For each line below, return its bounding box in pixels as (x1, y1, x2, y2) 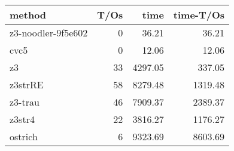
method (10, 8, 47, 21)
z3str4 (10, 112, 35, 126)
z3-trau (10, 95, 39, 109)
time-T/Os (173, 8, 225, 21)
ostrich (10, 130, 38, 143)
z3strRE (10, 78, 44, 91)
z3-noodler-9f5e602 (10, 26, 88, 39)
